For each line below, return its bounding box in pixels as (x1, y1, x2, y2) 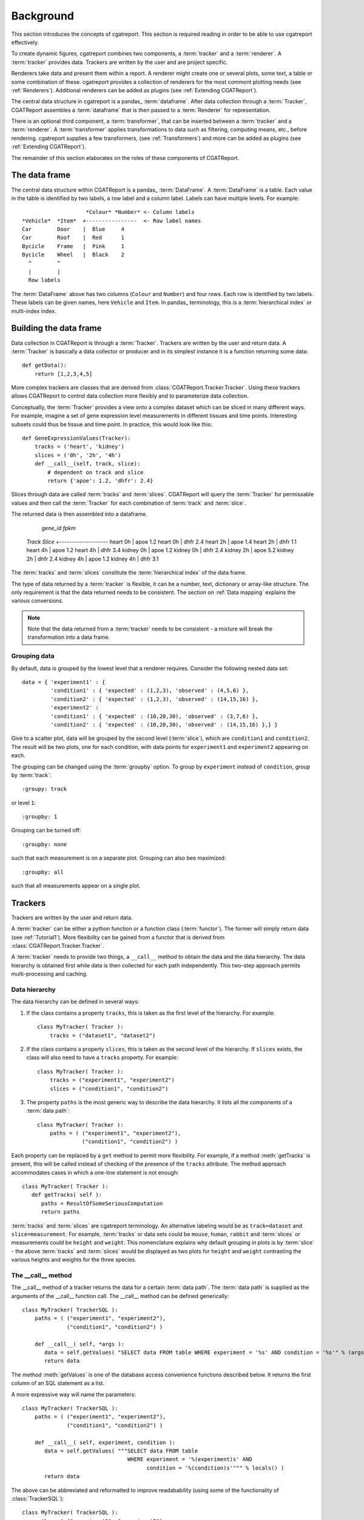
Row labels (28, 277, 61, 284)
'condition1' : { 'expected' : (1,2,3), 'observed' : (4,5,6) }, (50, 687, 249, 694)
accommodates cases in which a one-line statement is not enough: (11, 1169, 179, 1176)
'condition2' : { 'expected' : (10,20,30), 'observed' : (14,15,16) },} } (50, 721, 278, 728)
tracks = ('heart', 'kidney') (34, 443, 124, 450)
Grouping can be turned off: (11, 827, 81, 834)
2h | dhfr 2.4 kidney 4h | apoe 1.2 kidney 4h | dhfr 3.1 (26, 555, 159, 562)
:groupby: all (22, 868, 64, 876)
